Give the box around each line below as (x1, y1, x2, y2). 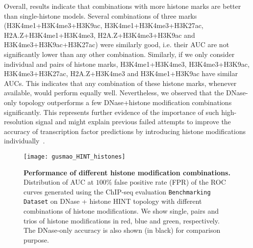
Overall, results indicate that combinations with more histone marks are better (4, 1, 241, 11)
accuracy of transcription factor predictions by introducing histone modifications (4, 126, 246, 136)
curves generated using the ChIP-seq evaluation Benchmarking (24, 186, 211, 196)
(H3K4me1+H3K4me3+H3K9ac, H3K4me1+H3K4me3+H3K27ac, (4, 20, 203, 30)
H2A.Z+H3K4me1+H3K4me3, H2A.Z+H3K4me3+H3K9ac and (4, 29, 195, 40)
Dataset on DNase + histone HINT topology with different (24, 196, 202, 206)
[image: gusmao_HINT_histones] (24, 153, 126, 160)
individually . (4, 136, 45, 146)
